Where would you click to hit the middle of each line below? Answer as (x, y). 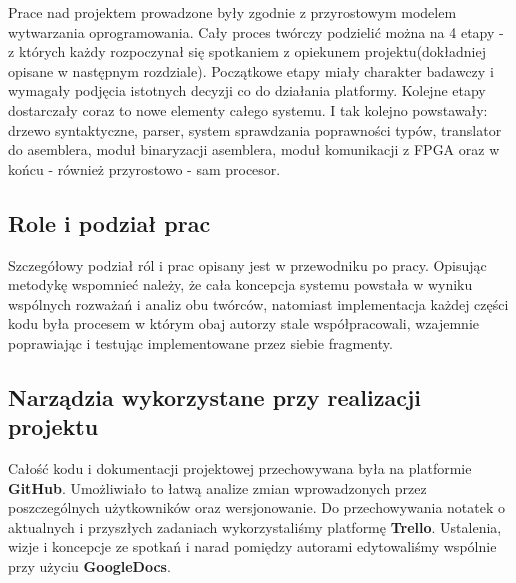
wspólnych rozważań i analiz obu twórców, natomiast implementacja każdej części (258, 303)
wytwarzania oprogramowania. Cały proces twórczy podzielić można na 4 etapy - (256, 31)
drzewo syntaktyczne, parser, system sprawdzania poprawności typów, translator (255, 129)
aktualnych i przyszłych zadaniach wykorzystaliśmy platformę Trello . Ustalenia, (255, 526)
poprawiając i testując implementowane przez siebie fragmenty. (200, 342)
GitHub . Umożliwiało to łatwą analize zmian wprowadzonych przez (217, 487)
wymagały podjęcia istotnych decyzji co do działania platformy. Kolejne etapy (247, 90)
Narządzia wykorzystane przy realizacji (214, 396)
